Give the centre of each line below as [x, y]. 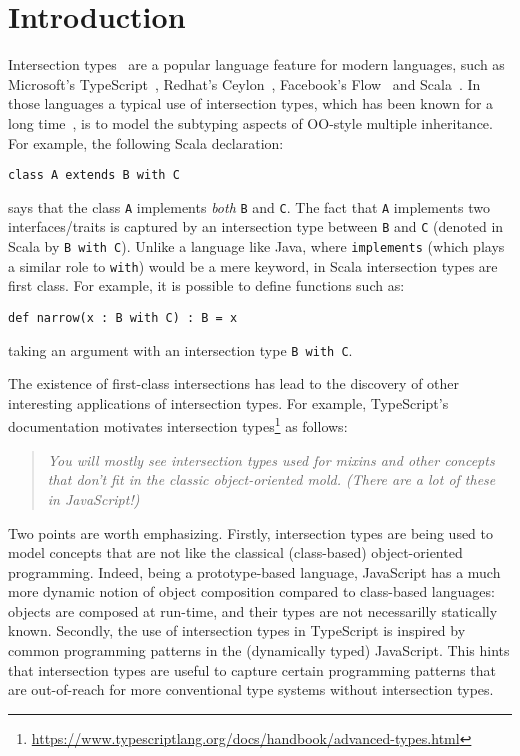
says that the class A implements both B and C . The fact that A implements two [249, 206]
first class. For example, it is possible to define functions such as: [206, 285]
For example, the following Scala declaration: [146, 142]
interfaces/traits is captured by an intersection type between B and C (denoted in [256, 226]
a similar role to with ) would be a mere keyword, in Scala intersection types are [253, 265]
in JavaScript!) [93, 498]
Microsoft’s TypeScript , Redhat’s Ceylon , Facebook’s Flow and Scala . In [244, 83]
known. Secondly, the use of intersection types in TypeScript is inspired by [237, 630]
